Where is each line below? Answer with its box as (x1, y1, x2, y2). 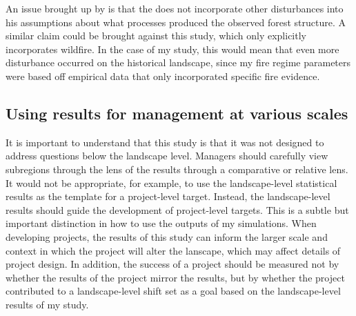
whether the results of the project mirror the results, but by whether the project (6, 270, 345, 284)
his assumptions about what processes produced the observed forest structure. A (6, 14, 346, 29)
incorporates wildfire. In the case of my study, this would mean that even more (6, 41, 339, 56)
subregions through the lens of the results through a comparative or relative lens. (6, 161, 348, 176)
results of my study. (6, 297, 89, 311)
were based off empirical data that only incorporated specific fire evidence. (6, 68, 320, 83)
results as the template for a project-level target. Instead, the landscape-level (6, 189, 330, 204)
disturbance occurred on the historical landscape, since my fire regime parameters (6, 55, 351, 70)
